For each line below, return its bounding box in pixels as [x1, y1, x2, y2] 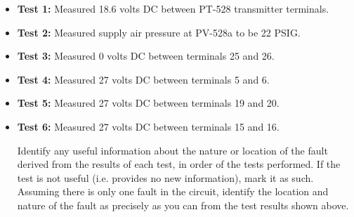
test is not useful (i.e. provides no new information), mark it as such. [17, 170, 314, 185]
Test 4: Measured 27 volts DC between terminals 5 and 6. [17, 72, 270, 86]
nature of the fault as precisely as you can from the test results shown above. [17, 197, 349, 212]
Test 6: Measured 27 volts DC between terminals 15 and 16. [17, 119, 280, 133]
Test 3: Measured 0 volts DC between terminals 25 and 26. [17, 48, 275, 63]
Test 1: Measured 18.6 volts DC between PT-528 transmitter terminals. [17, 1, 329, 15]
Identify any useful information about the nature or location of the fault [17, 143, 328, 157]
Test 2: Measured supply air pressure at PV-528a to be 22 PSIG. [17, 25, 301, 39]
